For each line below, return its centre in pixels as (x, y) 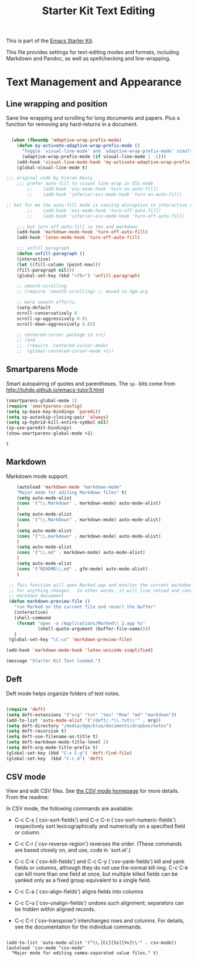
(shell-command (32, 618)
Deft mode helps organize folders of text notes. (63, 693)
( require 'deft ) (26, 709)
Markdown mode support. (38, 476)
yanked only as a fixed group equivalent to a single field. (83, 880)
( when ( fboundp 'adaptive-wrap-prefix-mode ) (67, 140)
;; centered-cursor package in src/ (62, 335)
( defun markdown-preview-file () (50, 602)
